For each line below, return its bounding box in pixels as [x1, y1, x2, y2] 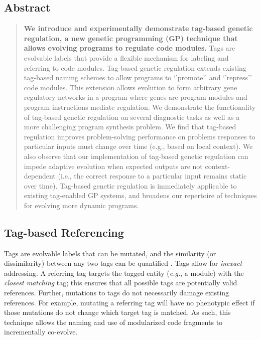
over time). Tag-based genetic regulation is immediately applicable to [24, 180, 237, 191]
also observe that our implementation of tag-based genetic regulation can [24, 150, 248, 161]
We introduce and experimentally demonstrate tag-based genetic [24, 23, 253, 34]
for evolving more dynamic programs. [24, 200, 139, 210]
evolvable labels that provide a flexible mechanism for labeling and [24, 52, 229, 63]
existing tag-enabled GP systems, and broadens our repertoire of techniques [24, 190, 257, 201]
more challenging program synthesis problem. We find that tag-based [24, 121, 236, 132]
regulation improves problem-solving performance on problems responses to [24, 131, 255, 141]
